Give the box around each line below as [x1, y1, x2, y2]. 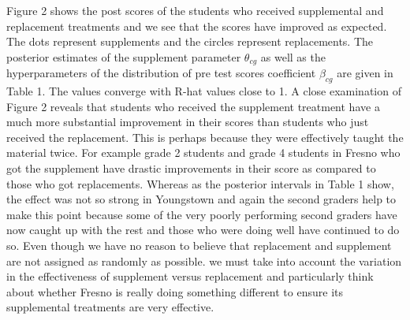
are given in [337, 65, 393, 81]
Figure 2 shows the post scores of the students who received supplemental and [6, 2, 384, 18]
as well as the [260, 48, 326, 65]
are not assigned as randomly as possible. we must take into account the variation [6, 252, 402, 269]
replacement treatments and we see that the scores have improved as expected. [6, 17, 387, 34]
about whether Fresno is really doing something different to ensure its [6, 283, 343, 300]
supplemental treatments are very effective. [6, 299, 214, 315]
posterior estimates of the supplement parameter [6, 48, 241, 65]
